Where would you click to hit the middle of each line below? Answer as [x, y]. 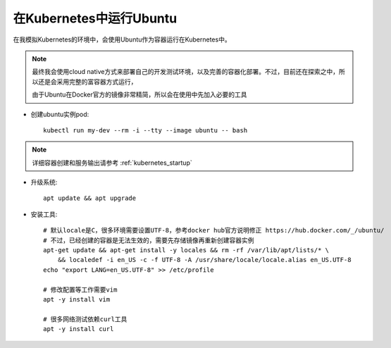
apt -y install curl [79, 329]
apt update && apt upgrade [90, 198]
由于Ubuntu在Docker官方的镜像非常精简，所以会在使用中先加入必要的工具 [139, 94]
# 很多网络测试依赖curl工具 [85, 319]
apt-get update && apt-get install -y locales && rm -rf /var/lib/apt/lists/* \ [186, 250]
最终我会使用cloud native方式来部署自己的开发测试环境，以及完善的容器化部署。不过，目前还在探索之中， [186, 72]
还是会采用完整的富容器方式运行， [87, 82]
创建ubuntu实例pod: [60, 114]
